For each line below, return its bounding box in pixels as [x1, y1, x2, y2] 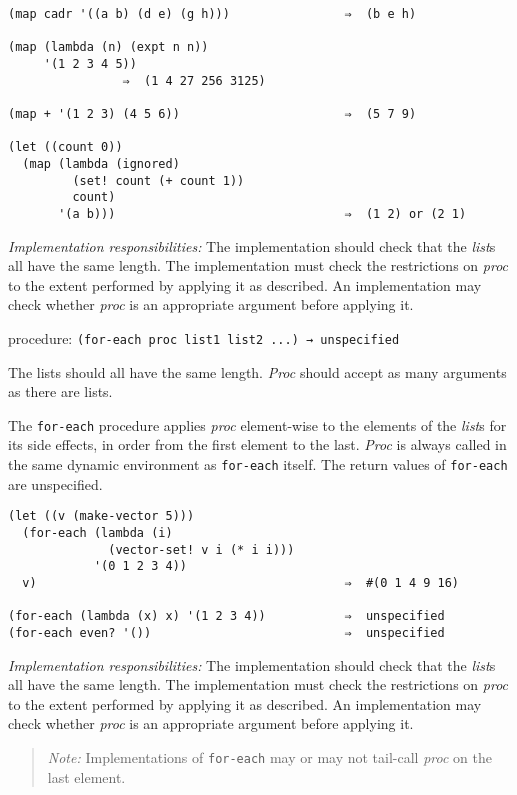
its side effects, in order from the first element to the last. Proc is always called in [8, 434, 507, 455]
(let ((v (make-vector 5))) [8, 509, 195, 524]
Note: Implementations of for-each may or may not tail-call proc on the [47, 746, 492, 767]
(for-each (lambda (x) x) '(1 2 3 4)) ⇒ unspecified [8, 609, 445, 624]
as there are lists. [8, 381, 113, 402]
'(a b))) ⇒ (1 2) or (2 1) [58, 206, 467, 221]
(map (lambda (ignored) [22, 156, 180, 171]
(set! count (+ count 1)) [72, 173, 245, 188]
